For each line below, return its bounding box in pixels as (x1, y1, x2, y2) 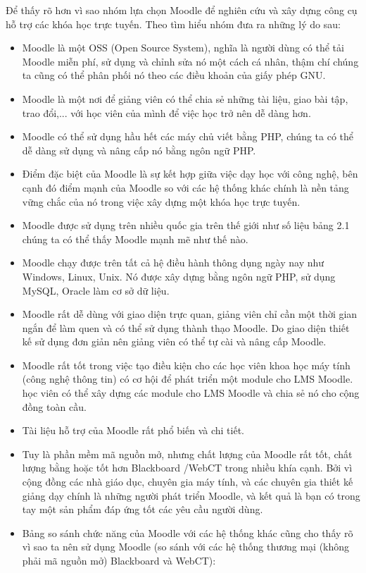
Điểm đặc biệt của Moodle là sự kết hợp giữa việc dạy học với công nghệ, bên (22, 166, 358, 181)
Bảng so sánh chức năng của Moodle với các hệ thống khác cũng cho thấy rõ (22, 525, 353, 540)
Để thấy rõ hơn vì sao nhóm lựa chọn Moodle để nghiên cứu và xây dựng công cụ (6, 3, 358, 17)
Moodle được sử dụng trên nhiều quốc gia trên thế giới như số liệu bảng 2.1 (22, 218, 350, 233)
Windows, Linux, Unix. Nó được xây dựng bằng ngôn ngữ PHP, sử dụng (22, 269, 336, 283)
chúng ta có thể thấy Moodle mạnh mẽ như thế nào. (22, 231, 248, 246)
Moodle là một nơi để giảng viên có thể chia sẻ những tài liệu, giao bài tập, (22, 91, 348, 106)
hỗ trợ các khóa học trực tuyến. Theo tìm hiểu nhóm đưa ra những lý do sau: (6, 16, 341, 31)
